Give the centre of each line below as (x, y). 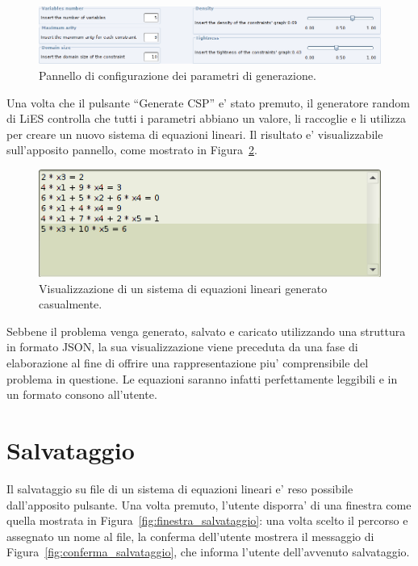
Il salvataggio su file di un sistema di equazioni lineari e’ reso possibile (180, 488)
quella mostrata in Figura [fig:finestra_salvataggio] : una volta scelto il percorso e (207, 520)
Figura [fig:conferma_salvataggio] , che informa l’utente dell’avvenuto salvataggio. (208, 552)
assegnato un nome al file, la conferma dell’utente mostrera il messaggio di (190, 536)
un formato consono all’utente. (82, 394)
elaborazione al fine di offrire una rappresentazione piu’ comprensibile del (188, 363)
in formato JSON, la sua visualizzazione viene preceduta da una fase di (182, 347)
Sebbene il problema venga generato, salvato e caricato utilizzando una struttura (206, 331)
